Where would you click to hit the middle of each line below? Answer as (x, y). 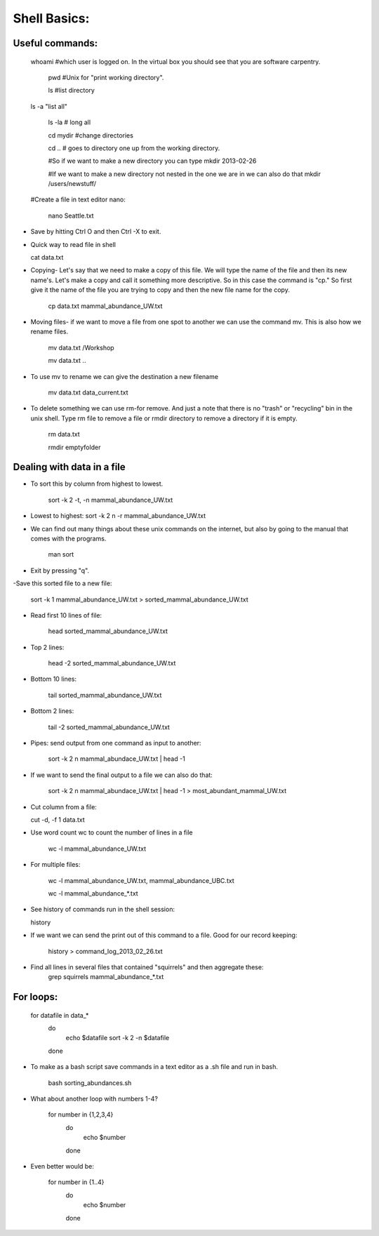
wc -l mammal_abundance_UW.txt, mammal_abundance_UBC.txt (141, 880)
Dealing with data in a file (69, 467)
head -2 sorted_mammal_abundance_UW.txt (112, 663)
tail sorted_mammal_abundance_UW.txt (105, 695)
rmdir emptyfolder (74, 447)
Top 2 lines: (47, 647)
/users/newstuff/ (72, 184)
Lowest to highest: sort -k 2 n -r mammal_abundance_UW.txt (118, 516)
